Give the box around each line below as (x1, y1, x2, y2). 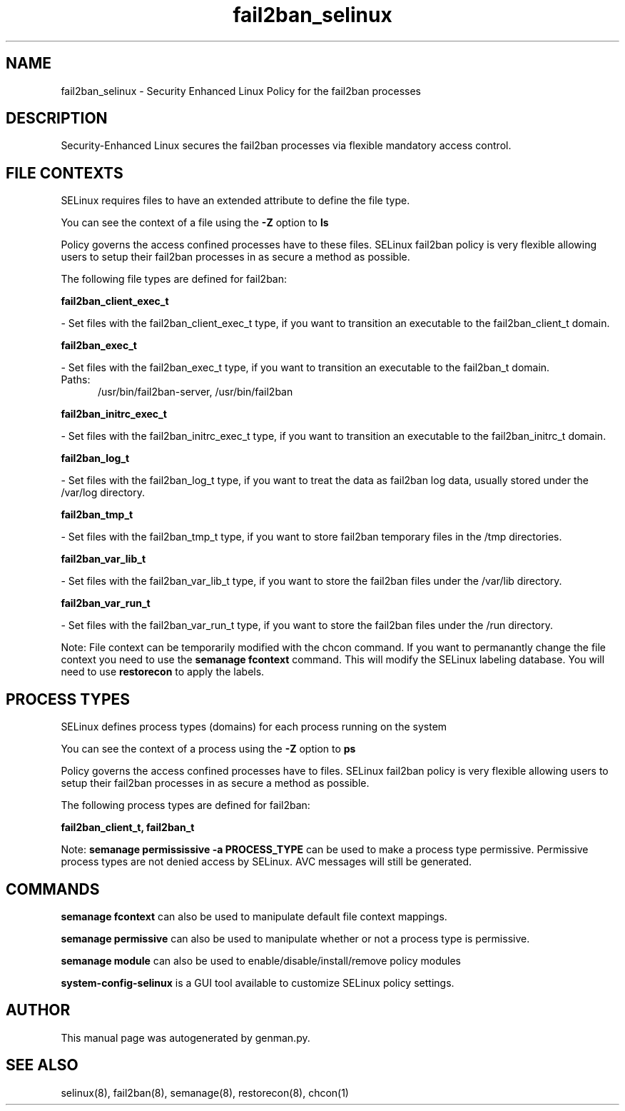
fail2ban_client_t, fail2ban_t (61, 821, 195, 834)
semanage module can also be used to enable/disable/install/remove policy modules (61, 954, 462, 967)
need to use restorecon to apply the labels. (61, 665, 265, 678)
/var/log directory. (61, 486, 146, 499)
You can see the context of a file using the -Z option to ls (61, 216, 329, 229)
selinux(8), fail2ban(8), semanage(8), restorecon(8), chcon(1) (61, 1086, 349, 1099)
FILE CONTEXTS (6, 164, 123, 182)
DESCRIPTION (6, 109, 108, 128)
